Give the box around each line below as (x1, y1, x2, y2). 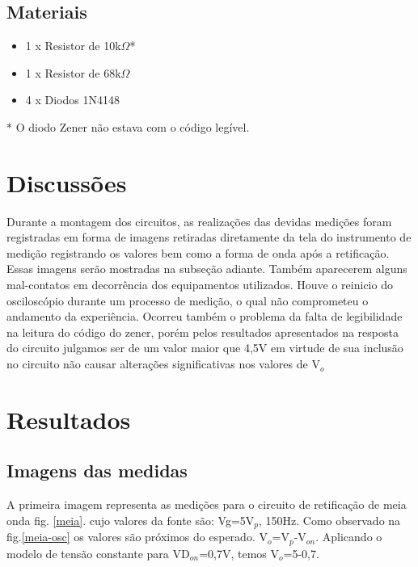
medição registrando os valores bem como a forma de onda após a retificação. (6, 244, 390, 261)
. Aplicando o (315, 528, 382, 545)
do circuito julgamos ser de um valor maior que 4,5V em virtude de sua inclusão (6, 339, 403, 356)
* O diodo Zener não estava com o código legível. (6, 118, 250, 135)
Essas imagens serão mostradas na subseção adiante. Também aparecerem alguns (6, 260, 407, 277)
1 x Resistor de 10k (25, 37, 121, 54)
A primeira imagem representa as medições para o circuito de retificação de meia (6, 496, 407, 513)
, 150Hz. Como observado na (259, 511, 401, 528)
